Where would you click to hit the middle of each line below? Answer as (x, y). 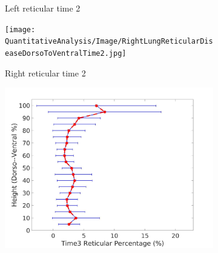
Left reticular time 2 (43, 8)
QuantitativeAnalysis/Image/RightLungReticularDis (109, 42)
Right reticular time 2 (45, 73)
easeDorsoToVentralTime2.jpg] (66, 53)
